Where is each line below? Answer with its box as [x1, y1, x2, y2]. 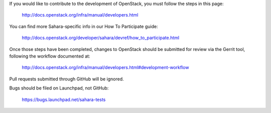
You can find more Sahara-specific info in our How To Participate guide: [9, 23, 158, 29]
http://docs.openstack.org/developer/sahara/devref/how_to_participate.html [22, 35, 180, 41]
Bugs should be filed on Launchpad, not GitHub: [9, 85, 109, 91]
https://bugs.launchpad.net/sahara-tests [22, 96, 106, 102]
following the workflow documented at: [9, 53, 90, 59]
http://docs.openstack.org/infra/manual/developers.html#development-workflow [22, 64, 189, 70]
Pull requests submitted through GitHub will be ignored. [9, 75, 124, 82]
